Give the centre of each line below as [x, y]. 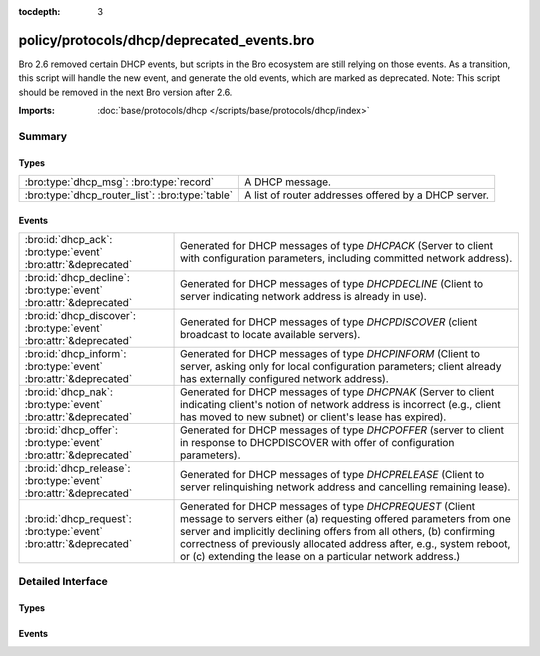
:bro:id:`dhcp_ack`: [68, 240]
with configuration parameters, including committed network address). [346, 258]
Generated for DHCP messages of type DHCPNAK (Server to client [337, 392]
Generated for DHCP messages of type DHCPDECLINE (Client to [332, 284]
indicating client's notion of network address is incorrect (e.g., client [341, 405]
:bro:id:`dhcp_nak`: [69, 392]
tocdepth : [39, 11]
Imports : [36, 111]
